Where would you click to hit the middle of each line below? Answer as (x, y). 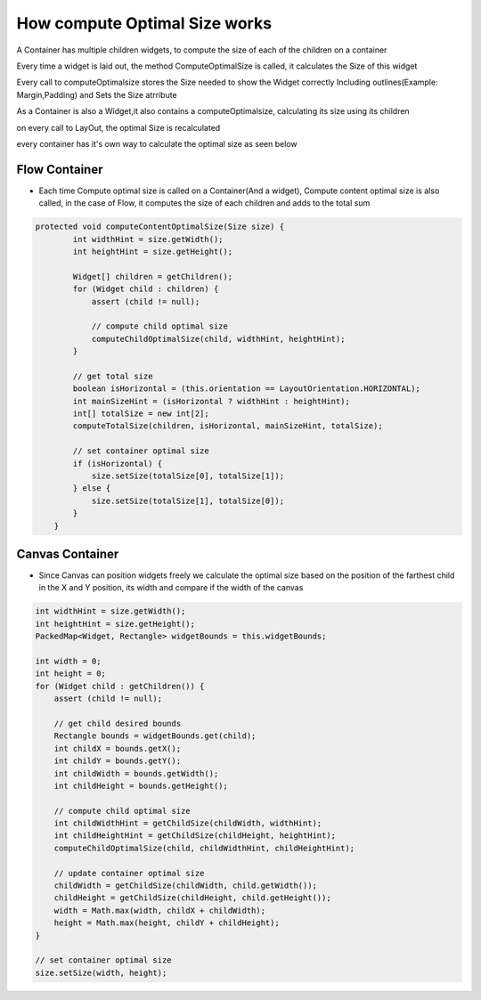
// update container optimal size (129, 873)
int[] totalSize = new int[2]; (141, 414)
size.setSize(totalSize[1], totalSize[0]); (188, 500)
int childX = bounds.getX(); (118, 748)
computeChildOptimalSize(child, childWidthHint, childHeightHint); (204, 848)
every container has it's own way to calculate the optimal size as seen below (157, 143)
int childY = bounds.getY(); (118, 761)
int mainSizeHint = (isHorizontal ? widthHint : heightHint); (212, 401)
